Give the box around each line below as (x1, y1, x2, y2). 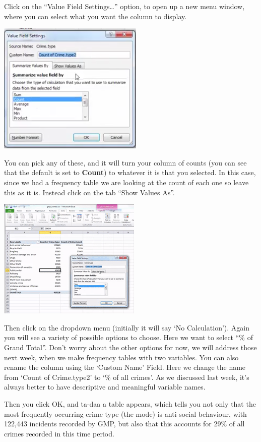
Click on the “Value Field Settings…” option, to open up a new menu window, (4, 1, 245, 11)
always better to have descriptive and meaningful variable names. (4, 381, 206, 392)
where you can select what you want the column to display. (4, 11, 187, 21)
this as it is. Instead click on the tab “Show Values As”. (4, 187, 175, 197)
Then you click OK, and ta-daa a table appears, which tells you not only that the (4, 398, 256, 409)
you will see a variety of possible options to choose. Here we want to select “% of (4, 332, 253, 343)
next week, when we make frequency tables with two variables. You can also (4, 352, 239, 362)
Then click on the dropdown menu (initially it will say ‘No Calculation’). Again (4, 322, 250, 333)
